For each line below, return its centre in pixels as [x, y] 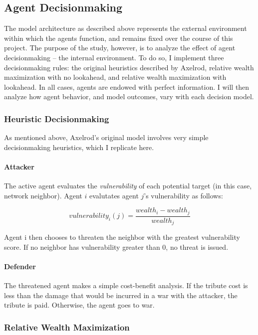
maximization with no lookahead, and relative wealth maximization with [115, 77]
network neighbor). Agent [43, 195]
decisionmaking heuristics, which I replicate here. [79, 147]
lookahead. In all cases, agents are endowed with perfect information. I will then [127, 86]
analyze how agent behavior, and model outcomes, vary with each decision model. [129, 96]
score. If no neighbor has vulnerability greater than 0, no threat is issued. [116, 247]
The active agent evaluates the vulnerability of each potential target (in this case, [128, 186]
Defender [20, 266]
